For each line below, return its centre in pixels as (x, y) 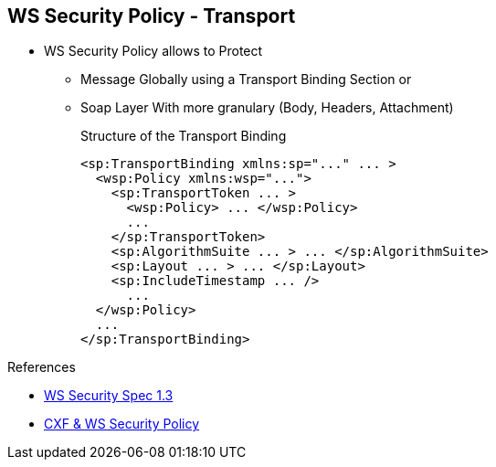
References (42, 367)
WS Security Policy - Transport (152, 16)
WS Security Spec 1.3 (109, 396)
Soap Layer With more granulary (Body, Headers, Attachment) (267, 108)
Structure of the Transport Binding (184, 136)
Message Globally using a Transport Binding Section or (246, 80)
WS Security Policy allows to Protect (153, 51)
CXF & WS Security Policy (122, 424)
